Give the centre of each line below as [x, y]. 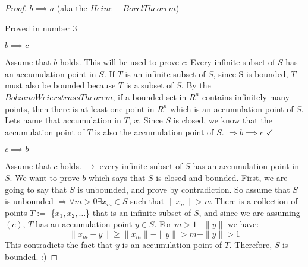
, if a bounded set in [150, 96]
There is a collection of [256, 201]
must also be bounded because [60, 85]
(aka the [72, 8]
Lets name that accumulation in [63, 120]
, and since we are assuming [249, 212]
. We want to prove [45, 177]
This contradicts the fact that [59, 244]
